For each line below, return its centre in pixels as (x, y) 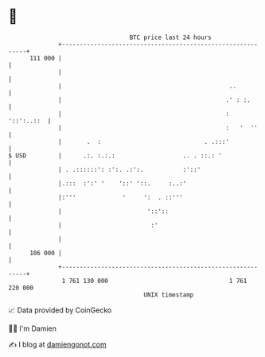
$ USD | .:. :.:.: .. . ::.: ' (115, 155)
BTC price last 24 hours (171, 37)
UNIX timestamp (169, 295)
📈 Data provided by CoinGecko (60, 310)
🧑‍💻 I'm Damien (33, 328)
